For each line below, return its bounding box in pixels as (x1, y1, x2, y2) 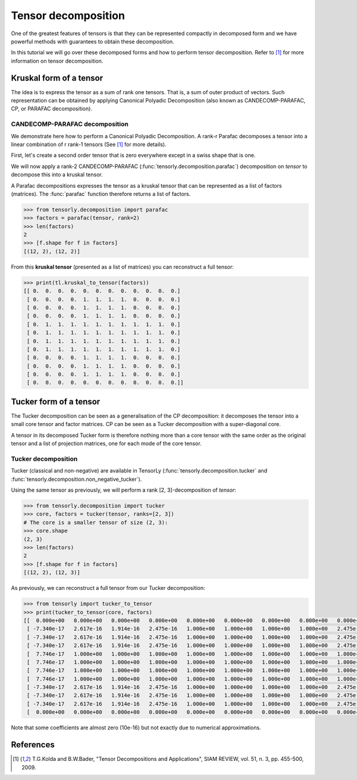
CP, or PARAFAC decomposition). (11, 105, 92, 113)
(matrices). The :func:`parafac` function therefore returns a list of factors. (11, 190, 191, 197)
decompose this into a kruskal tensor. (11, 171, 104, 178)
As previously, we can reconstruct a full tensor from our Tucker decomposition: (11, 585, 205, 592)
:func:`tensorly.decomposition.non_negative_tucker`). (11, 476, 142, 483)
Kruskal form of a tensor (11, 73, 104, 83)
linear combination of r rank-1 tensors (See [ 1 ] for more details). (11, 141, 167, 148)
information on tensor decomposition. (11, 57, 104, 64)
